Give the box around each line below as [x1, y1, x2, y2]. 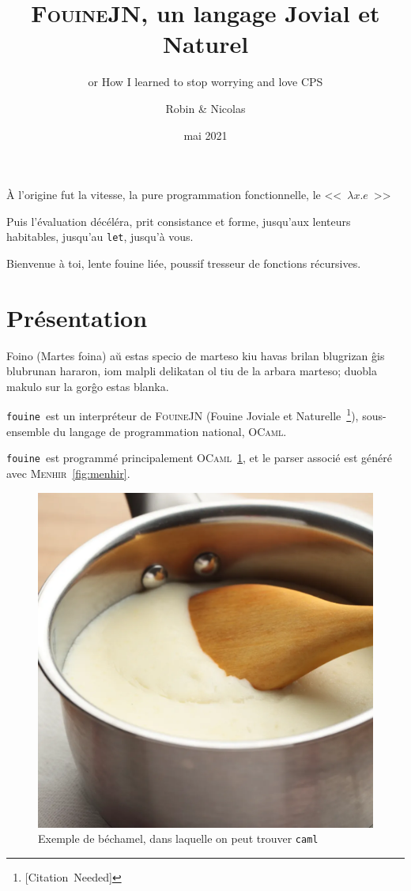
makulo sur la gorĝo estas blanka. [6, 378, 169, 394]
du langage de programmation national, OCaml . [53, 423, 287, 439]
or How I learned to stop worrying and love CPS [88, 73, 323, 90]
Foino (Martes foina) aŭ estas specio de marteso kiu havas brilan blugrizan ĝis [6, 347, 385, 363]
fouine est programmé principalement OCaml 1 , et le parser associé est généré [6, 449, 392, 466]
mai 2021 [183, 126, 228, 143]
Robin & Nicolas [165, 100, 246, 116]
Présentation [6, 301, 148, 333]
